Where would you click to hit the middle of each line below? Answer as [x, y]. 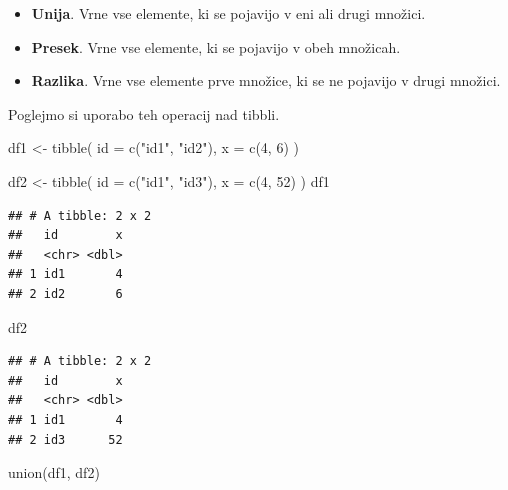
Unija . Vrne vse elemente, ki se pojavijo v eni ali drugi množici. [228, 13]
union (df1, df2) [54, 472]
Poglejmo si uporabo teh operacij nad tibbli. [144, 113]
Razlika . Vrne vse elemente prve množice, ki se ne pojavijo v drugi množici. [266, 80]
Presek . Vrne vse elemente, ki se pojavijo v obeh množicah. [216, 46]
